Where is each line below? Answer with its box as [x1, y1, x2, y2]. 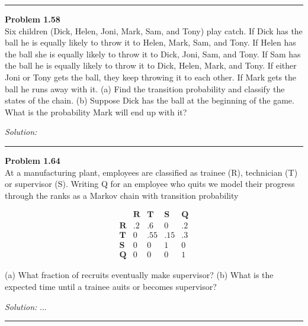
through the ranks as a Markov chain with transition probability [5, 189, 239, 201]
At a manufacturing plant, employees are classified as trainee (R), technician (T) [5, 166, 298, 178]
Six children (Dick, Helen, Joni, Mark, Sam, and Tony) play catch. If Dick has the [5, 24, 303, 37]
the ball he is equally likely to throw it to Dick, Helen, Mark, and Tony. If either [5, 59, 297, 72]
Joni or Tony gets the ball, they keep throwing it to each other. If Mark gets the [5, 70, 297, 83]
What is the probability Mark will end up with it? [5, 105, 187, 118]
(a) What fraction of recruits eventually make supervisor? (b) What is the [5, 269, 274, 281]
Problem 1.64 [5, 154, 60, 166]
